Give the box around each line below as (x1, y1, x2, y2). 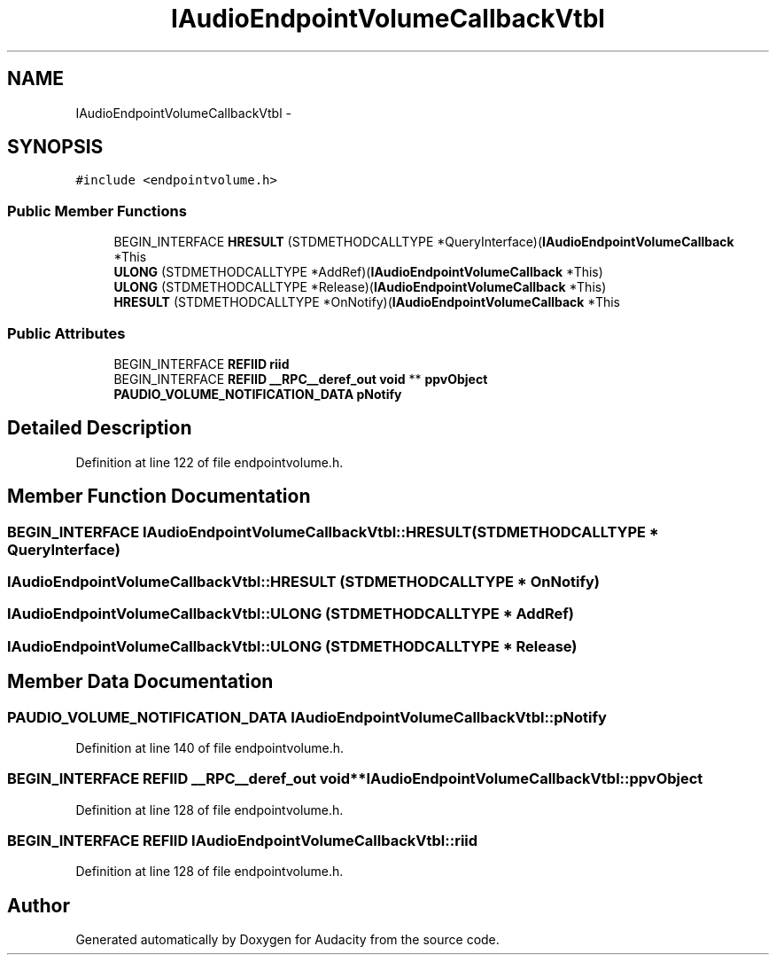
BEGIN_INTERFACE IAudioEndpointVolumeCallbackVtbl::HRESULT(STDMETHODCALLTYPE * (7, 522, 659, 541)
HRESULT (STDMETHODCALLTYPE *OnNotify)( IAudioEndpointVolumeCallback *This (113, 294, 621, 310)
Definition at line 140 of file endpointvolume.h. (75, 739, 344, 755)
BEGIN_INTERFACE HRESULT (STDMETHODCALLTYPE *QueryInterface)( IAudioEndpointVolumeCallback (113, 234, 734, 250)
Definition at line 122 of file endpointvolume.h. (75, 454, 344, 470)
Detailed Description (7, 417, 192, 440)
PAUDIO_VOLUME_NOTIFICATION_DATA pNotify (113, 386, 402, 402)
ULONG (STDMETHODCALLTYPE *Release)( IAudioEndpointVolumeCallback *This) (113, 279, 607, 295)
